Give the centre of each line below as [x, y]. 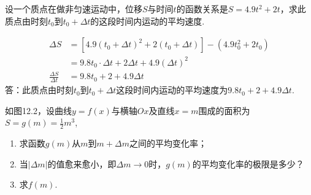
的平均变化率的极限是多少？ [248, 163]
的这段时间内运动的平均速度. [148, 21]
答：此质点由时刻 [39, 90]
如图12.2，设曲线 [38, 110]
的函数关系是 [202, 9]
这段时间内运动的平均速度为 [172, 90]
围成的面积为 [224, 110]
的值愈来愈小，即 [82, 163]
